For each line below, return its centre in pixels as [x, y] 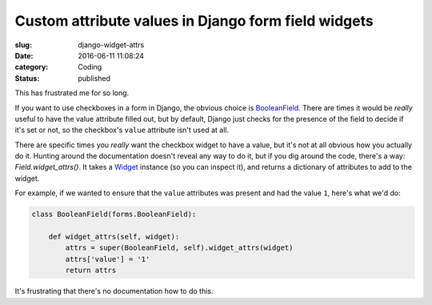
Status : [27, 78]
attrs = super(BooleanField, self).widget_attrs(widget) [179, 248]
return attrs [91, 271]
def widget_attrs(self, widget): [114, 237]
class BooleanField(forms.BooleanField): [114, 215]
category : [32, 67]
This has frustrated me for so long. [72, 93]
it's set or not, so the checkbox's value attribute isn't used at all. [122, 130]
